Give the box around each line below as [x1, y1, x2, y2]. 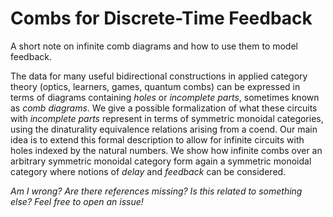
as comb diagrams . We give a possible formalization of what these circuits [10, 102, 318, 114]
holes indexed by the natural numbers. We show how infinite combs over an [10, 144, 323, 156]
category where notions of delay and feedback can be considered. [10, 165, 287, 177]
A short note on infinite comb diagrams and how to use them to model [10, 40, 298, 52]
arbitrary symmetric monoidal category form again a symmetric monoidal [10, 155, 312, 167]
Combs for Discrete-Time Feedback [10, 7, 313, 30]
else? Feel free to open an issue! [10, 195, 144, 207]
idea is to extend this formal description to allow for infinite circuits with [10, 133, 305, 146]
